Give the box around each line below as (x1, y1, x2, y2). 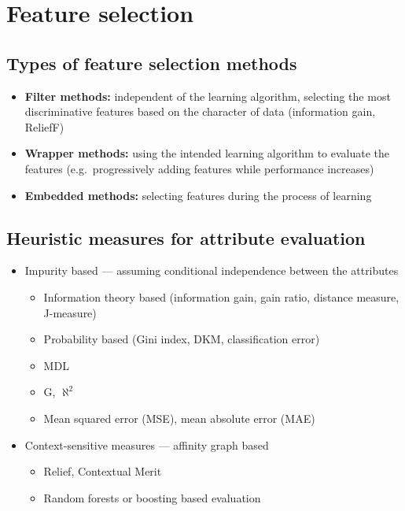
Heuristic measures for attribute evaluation (6, 225, 366, 250)
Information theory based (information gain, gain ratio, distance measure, (43, 288, 399, 305)
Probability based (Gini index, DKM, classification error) (43, 331, 320, 347)
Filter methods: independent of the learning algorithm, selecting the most (24, 87, 391, 104)
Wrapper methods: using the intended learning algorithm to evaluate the (24, 145, 390, 161)
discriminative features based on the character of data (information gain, (24, 103, 376, 120)
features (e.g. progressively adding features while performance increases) (24, 160, 374, 176)
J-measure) (43, 304, 97, 320)
